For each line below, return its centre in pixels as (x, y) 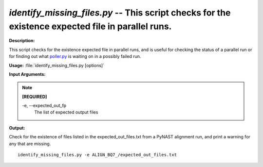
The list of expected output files (66, 112)
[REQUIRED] (35, 97)
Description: (22, 41)
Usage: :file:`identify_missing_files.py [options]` (57, 65)
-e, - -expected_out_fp (44, 106)
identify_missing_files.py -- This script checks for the (120, 13)
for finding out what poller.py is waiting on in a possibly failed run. (75, 56)
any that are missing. (30, 144)
